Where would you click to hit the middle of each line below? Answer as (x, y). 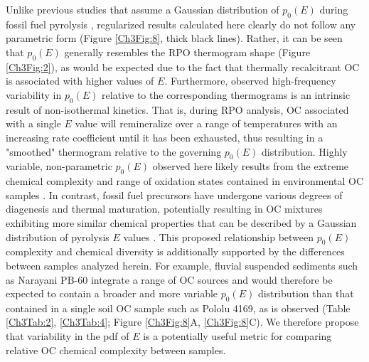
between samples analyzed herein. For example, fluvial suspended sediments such (182, 265)
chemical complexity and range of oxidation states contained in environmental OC (185, 181)
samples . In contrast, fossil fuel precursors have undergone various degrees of (174, 195)
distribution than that (306, 293)
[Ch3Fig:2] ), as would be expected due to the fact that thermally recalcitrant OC (183, 66)
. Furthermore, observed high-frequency (250, 81)
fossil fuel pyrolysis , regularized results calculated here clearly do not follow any (181, 24)
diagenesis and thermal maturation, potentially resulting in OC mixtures (164, 209)
